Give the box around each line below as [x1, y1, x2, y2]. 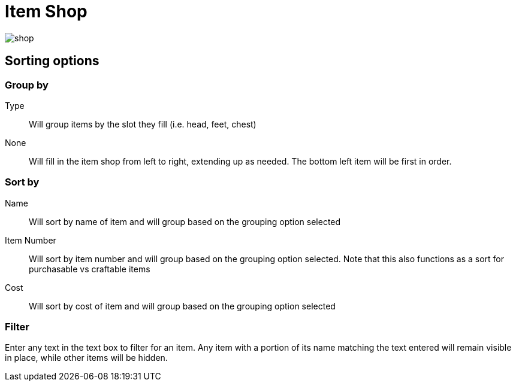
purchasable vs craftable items [29, 263, 150, 274]
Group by [5, 78, 49, 91]
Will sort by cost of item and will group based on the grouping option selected [29, 300, 336, 311]
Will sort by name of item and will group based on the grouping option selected [29, 216, 341, 227]
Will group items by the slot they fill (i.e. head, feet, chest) [29, 118, 257, 129]
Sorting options [5, 53, 99, 69]
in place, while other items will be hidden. [5, 352, 168, 363]
